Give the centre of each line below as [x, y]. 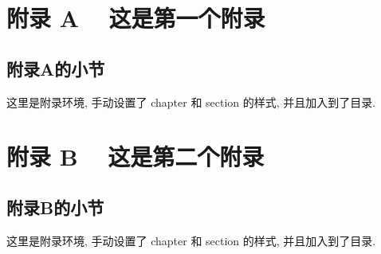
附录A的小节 [56, 68]
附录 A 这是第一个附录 [136, 18]
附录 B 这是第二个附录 [136, 156]
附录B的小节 [55, 207]
